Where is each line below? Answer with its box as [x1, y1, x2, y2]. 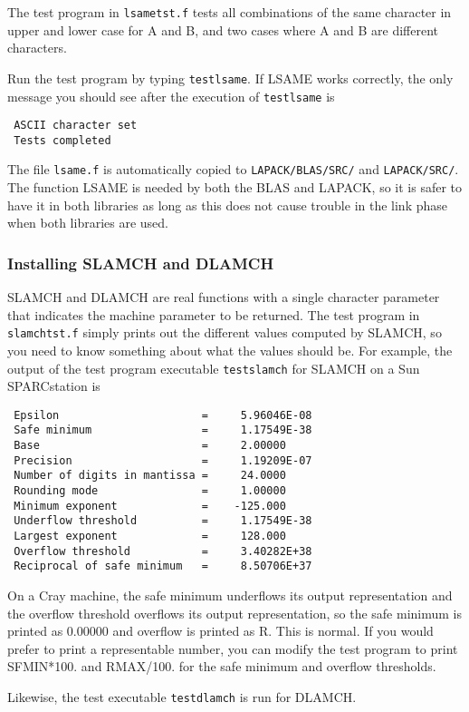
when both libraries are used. [7, 213, 169, 232]
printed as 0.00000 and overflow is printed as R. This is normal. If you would [7, 621, 434, 640]
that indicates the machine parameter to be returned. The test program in [7, 305, 420, 324]
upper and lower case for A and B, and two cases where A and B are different [7, 20, 439, 39]
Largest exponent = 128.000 [14, 530, 286, 543]
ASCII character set [14, 119, 138, 132]
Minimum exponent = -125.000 [14, 499, 286, 512]
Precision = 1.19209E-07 [14, 454, 312, 467]
